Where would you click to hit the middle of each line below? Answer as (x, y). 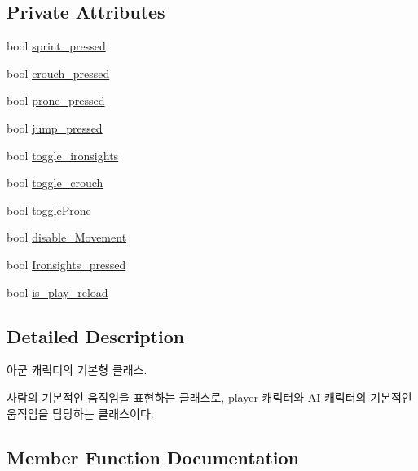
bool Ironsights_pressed (66, 264)
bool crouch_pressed (58, 73)
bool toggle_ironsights (63, 155)
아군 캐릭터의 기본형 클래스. (77, 370)
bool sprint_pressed (56, 46)
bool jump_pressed (55, 127)
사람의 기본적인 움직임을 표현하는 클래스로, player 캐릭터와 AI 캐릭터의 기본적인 (209, 397)
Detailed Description (96, 336)
